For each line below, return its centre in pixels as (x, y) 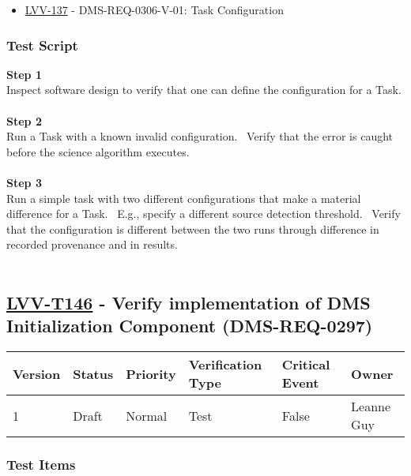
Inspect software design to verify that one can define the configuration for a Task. (204, 90)
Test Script (42, 45)
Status (93, 373)
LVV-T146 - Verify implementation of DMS (189, 302)
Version (37, 373)
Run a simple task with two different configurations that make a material (184, 198)
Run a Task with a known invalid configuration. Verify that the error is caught (200, 136)
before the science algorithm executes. (98, 151)
